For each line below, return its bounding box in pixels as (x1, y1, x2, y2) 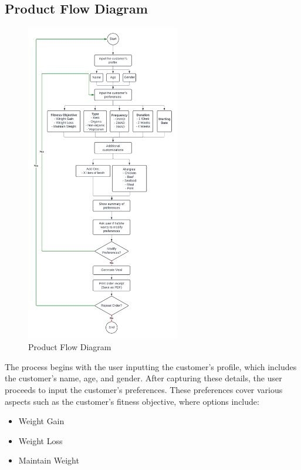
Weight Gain (18, 415, 65, 427)
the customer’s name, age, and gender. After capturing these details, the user (5, 372, 282, 384)
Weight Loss (18, 434, 63, 446)
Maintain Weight (18, 454, 79, 466)
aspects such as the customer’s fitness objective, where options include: (5, 395, 259, 407)
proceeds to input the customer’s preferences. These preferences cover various (5, 384, 283, 396)
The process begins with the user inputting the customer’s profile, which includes (5, 360, 297, 372)
